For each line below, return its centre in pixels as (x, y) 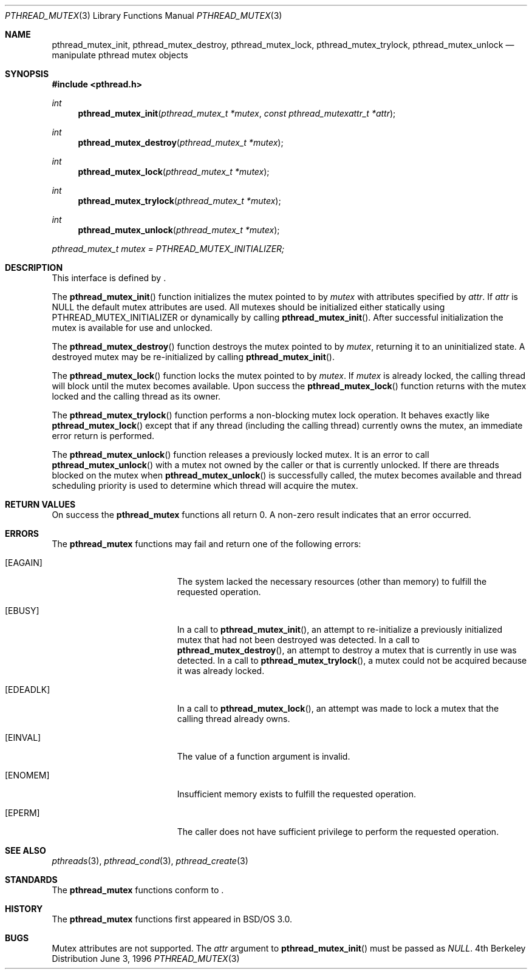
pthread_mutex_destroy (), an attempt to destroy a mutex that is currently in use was (347, 650)
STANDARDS (31, 880)
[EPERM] (22, 813)
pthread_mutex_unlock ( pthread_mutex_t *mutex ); (179, 230)
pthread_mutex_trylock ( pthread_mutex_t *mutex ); (179, 201)
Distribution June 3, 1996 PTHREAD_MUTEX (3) (146, 959)
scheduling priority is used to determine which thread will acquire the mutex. (205, 485)
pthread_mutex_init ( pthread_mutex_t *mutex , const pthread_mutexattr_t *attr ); (237, 113)
